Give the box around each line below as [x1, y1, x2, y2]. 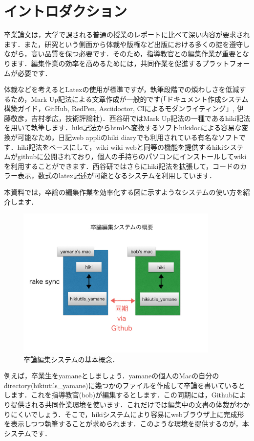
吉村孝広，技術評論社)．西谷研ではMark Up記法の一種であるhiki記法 [31, 113, 250, 123]
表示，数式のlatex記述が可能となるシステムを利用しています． [17, 170, 216, 181]
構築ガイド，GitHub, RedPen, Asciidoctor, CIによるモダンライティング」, [4, 103, 235, 114]
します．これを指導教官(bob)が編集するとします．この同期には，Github [4, 390, 233, 400]
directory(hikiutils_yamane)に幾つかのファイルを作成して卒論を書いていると [4, 380, 245, 390]
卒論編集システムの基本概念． [23, 354, 119, 364]
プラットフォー [202, 58, 250, 68]
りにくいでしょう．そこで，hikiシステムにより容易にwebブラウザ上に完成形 [4, 409, 244, 419]
